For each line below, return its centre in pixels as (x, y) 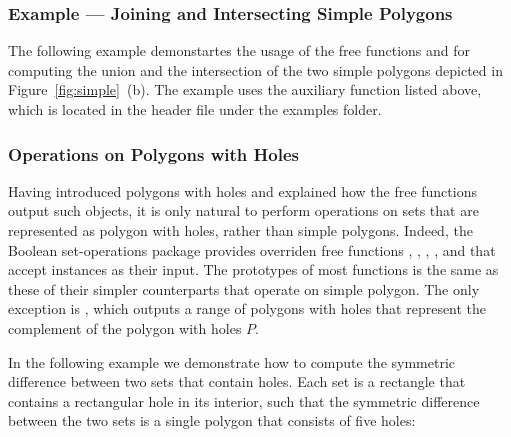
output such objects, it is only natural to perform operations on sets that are (243, 210)
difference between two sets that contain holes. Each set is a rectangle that (237, 381)
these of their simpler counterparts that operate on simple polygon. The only (244, 288)
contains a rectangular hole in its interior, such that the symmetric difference (244, 400)
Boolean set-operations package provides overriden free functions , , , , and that (252, 249)
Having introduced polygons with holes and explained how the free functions (242, 190)
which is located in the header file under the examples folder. (195, 109)
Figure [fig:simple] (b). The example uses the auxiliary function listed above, (245, 89)
